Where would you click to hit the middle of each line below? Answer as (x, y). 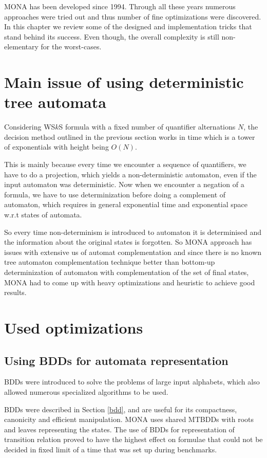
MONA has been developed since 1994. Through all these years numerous (120, 6)
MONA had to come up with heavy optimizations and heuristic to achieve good (130, 282)
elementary (21, 47)
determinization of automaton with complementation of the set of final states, (127, 272)
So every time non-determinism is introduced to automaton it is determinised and (133, 232)
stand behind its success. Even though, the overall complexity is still (112, 36)
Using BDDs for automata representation (116, 360)
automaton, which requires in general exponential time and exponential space (126, 204)
